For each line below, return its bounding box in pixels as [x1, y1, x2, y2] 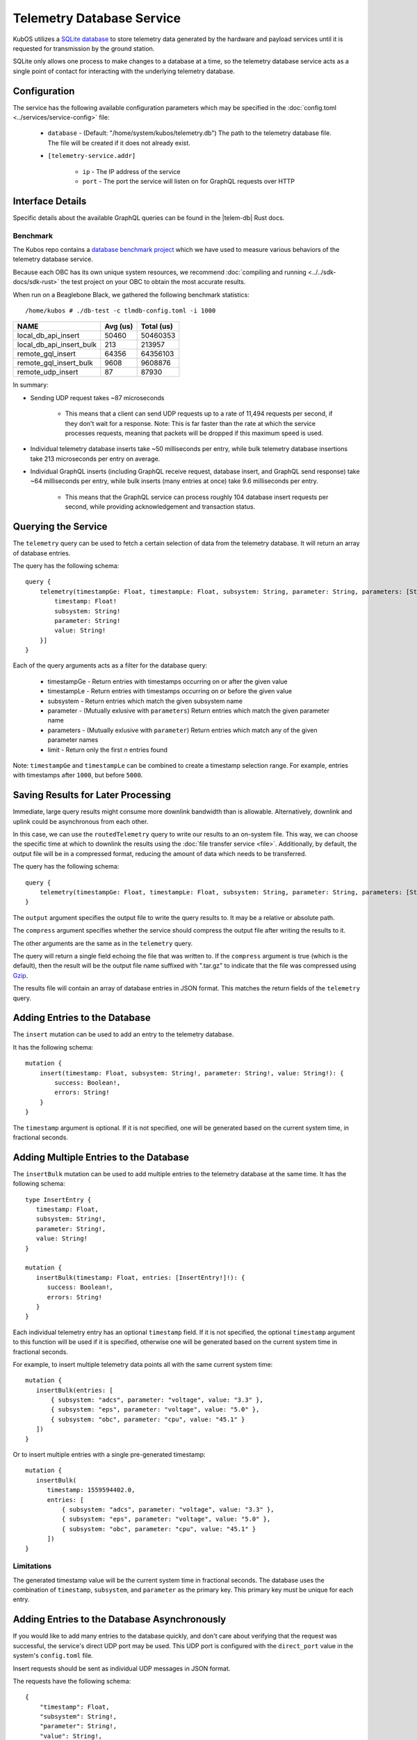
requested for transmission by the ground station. [13, 44, 155, 52]
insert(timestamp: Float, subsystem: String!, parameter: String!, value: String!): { [39, 1069, 344, 1077]
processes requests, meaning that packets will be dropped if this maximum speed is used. [65, 429, 323, 437]
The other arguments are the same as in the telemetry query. [13, 939, 193, 947]
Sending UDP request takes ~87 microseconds [30, 393, 165, 402]
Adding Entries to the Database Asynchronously [13, 1613, 227, 1625]
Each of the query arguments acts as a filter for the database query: [13, 661, 208, 670]
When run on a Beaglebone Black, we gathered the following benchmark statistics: [13, 290, 250, 299]
